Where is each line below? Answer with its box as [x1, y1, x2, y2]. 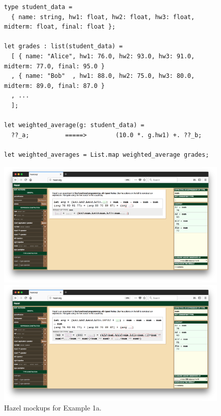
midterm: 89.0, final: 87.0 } [4, 82, 105, 89]
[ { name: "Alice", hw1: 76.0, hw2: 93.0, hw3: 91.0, [11, 52, 195, 60]
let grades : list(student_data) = [4, 43, 123, 50]
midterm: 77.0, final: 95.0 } [4, 62, 105, 70]
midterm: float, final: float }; [4, 23, 116, 31]
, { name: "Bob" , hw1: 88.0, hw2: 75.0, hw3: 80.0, [11, 72, 195, 80]
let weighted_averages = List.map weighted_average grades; [4, 151, 209, 158]
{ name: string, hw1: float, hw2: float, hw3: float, [11, 13, 195, 21]
